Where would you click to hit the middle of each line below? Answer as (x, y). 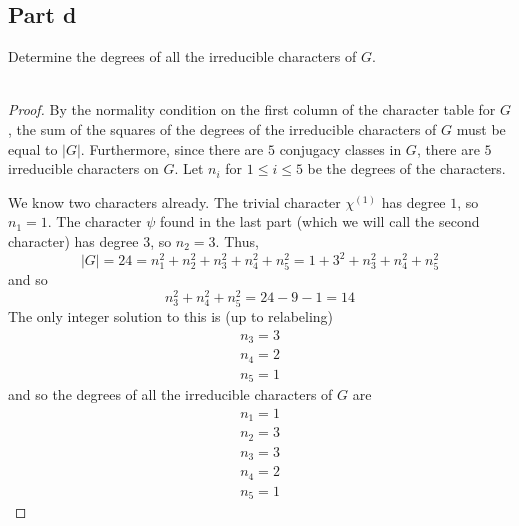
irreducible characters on (83, 168)
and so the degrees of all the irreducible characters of (170, 394)
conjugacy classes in (340, 148)
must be (481, 128)
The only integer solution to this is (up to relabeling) (171, 316)
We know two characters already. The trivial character (174, 201)
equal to (33, 148)
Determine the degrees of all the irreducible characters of (182, 56)
